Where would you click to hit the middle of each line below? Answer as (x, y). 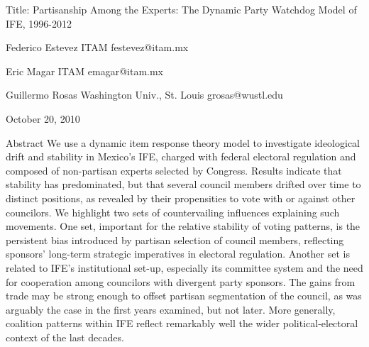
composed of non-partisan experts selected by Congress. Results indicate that (174, 170)
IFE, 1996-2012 (39, 23)
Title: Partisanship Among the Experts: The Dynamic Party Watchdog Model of (181, 9)
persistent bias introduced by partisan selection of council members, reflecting (175, 239)
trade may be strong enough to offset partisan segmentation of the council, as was (184, 296)
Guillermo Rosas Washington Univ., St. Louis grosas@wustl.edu (144, 95)
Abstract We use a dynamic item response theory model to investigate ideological (183, 142)
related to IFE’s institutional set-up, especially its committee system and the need (184, 267)
